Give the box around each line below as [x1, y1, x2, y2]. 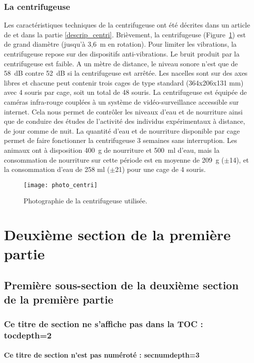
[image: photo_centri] [24, 181, 98, 189]
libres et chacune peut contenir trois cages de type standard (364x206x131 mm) [4, 77, 244, 87]
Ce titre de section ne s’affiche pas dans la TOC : [4, 317, 203, 330]
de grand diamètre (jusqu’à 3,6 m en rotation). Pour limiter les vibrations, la [4, 39, 237, 49]
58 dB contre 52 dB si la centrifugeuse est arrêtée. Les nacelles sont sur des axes [4, 68, 248, 78]
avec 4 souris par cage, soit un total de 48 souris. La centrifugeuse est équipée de [4, 87, 247, 97]
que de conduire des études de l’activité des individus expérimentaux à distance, [4, 116, 245, 126]
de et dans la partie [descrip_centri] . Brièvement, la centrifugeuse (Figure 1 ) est [4, 29, 246, 39]
